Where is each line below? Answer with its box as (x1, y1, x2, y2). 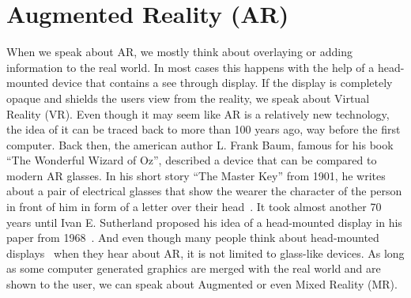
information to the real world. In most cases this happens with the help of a (6, 58, 375, 75)
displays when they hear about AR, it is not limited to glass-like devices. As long (6, 244, 405, 261)
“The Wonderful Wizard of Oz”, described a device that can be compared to (6, 152, 377, 168)
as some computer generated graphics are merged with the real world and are (6, 260, 381, 277)
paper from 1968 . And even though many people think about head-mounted (6, 229, 379, 246)
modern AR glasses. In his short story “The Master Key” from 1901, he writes (6, 167, 386, 183)
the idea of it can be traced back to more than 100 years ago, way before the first (6, 121, 401, 138)
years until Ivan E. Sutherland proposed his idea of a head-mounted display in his (6, 213, 402, 230)
